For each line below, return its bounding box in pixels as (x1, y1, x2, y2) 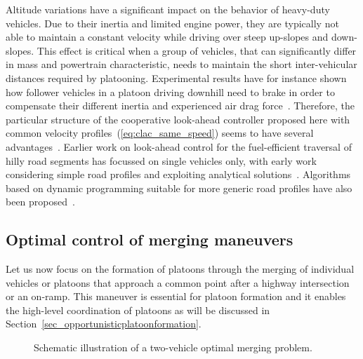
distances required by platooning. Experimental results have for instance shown (6, 70, 347, 85)
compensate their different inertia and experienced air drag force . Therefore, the (6, 98, 355, 113)
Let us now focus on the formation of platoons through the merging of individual (6, 262, 355, 276)
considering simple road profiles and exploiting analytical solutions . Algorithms (6, 167, 351, 182)
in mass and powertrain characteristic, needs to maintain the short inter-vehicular (6, 57, 357, 72)
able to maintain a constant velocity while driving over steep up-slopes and (6, 29, 329, 44)
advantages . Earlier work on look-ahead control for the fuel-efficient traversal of (6, 139, 352, 154)
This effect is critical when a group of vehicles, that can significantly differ (37, 43, 357, 57)
